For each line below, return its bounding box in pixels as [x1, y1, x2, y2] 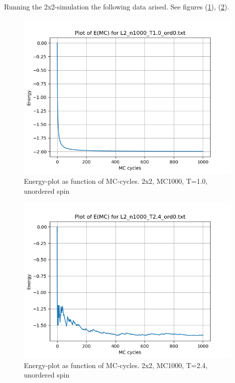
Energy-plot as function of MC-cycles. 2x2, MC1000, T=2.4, [24, 360, 208, 370]
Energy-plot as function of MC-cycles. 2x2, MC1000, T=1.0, [24, 175, 208, 186]
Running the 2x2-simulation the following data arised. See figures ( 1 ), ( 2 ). [4, 1, 230, 11]
